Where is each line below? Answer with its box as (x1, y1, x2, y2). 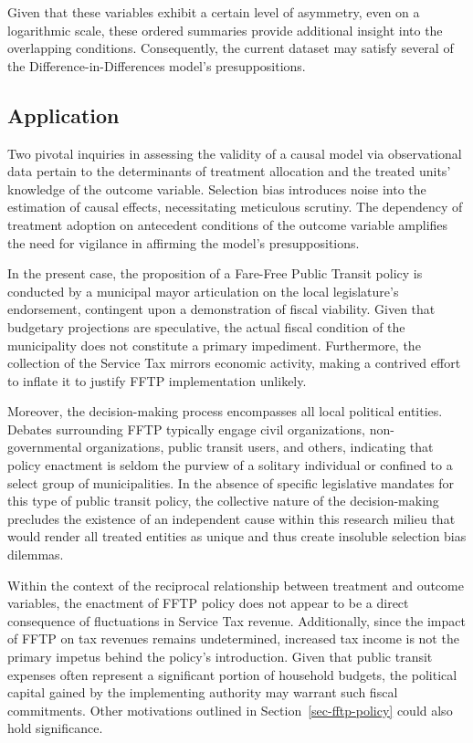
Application (7, 100, 120, 129)
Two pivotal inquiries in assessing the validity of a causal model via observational (7, 143, 462, 162)
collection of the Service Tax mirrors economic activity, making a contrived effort (7, 353, 461, 372)
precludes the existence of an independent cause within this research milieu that (7, 508, 456, 528)
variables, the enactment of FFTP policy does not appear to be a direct (7, 593, 409, 612)
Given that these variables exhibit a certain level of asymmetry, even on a (7, 3, 420, 21)
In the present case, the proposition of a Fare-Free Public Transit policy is (7, 264, 423, 283)
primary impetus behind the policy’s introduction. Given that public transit (7, 647, 433, 666)
